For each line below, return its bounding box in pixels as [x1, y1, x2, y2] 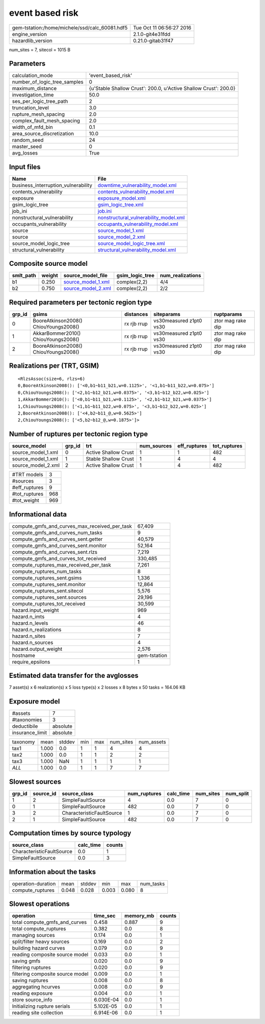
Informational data [9, 510, 67, 518]
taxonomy [12, 738, 35, 745]
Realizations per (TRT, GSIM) [9, 362, 99, 370]
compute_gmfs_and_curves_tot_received [12, 555, 106, 562]
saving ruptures [12, 977, 49, 984]
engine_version [12, 31, 47, 37]
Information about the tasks [9, 867, 96, 876]
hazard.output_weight [12, 645, 62, 652]
